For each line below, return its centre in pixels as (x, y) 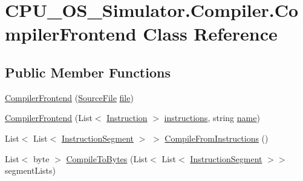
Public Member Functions (88, 72)
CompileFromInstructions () (217, 138)
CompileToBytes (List (107, 158)
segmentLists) (31, 170)
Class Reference (210, 34)
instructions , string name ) (212, 118)
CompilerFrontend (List (49, 118)
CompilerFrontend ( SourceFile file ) (69, 97)
